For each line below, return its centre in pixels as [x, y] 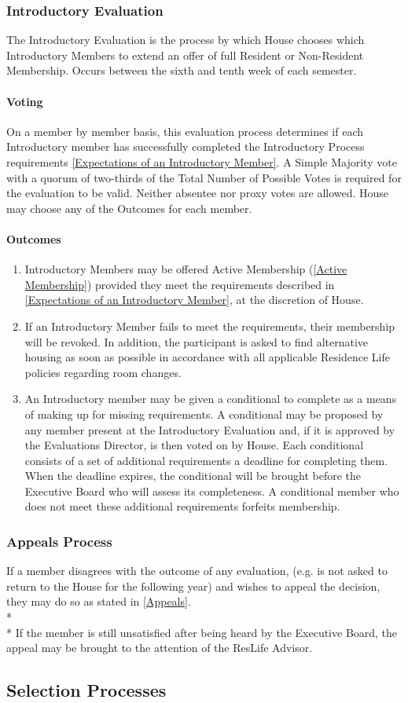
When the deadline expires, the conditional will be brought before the [193, 476]
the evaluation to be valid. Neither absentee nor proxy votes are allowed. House [198, 193]
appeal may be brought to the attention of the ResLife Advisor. [160, 648]
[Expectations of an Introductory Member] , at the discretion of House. [194, 300]
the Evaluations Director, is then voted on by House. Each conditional [194, 445]
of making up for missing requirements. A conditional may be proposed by [204, 414]
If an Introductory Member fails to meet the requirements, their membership [210, 326]
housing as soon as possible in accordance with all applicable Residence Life [207, 357]
